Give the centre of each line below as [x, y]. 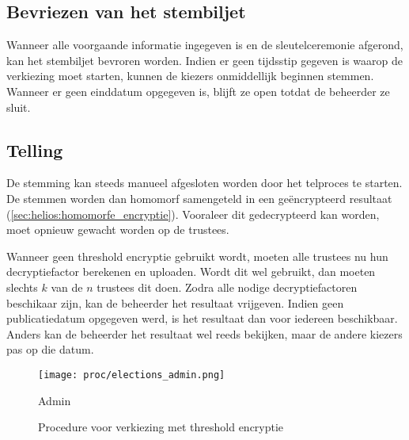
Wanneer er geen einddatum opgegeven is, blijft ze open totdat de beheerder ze [198, 91]
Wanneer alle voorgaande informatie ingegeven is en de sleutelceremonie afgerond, [205, 45]
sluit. [19, 107]
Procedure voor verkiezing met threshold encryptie [161, 427]
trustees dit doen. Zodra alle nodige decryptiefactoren [227, 287]
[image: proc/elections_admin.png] [132, 375]
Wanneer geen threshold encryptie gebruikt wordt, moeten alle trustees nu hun [197, 256]
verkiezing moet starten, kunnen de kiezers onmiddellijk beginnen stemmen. [190, 76]
